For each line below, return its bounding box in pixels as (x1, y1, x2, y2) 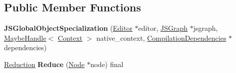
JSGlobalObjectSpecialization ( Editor (4, 23, 132, 33)
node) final (90, 59, 123, 69)
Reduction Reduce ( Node (4, 59, 85, 69)
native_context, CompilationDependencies (96, 32, 226, 43)
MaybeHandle (4, 32, 46, 43)
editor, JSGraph (138, 23, 188, 33)
